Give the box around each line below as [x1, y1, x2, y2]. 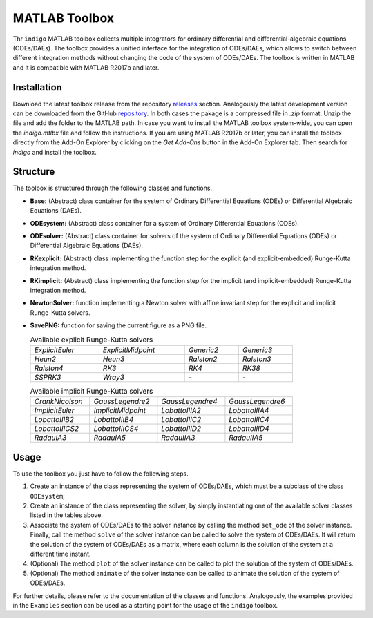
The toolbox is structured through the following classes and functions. [12, 184, 213, 193]
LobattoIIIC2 [161, 415, 202, 425]
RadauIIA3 [161, 433, 195, 443]
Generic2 [188, 345, 219, 355]
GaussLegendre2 [93, 397, 150, 407]
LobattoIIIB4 [93, 415, 134, 425]
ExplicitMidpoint [102, 345, 155, 355]
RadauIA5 [93, 433, 126, 443]
